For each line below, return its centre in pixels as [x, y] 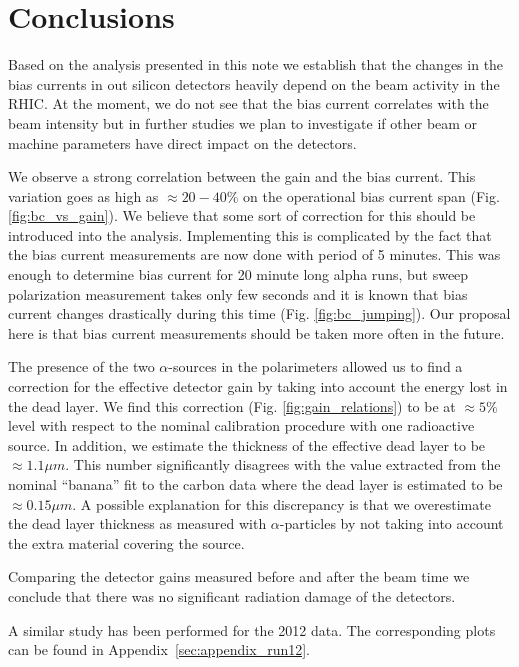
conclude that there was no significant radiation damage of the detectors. [232, 595]
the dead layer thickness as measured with [137, 523]
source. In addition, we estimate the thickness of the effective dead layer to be [247, 444]
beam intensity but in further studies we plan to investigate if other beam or [243, 122]
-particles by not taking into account [391, 523]
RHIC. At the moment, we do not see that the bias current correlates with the [248, 103]
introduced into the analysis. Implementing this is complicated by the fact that [250, 234]
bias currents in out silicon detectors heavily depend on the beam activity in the [254, 83]
